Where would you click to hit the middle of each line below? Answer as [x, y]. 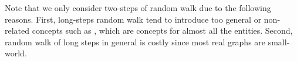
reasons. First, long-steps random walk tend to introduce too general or [133, 19]
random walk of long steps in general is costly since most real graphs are [135, 42]
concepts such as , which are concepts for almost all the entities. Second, [162, 31]
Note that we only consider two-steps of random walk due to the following [138, 8]
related [17, 31]
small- [279, 42]
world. [16, 53]
